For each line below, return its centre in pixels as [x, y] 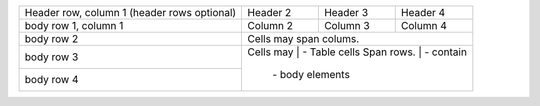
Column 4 [423, 25]
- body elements [311, 74]
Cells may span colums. [303, 38]
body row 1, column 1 [74, 25]
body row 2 [51, 38]
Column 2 [270, 25]
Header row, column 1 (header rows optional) [130, 12]
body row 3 [51, 57]
